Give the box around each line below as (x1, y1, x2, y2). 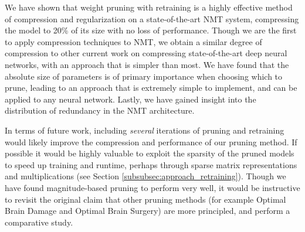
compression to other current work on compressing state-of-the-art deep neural (5, 47, 287, 59)
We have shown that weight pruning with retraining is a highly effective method (5, 1, 293, 13)
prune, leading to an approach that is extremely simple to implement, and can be (5, 81, 297, 94)
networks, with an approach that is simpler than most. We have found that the (5, 58, 289, 70)
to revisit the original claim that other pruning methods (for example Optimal (5, 193, 286, 205)
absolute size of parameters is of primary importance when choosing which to (5, 70, 283, 82)
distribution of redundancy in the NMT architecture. (5, 104, 195, 117)
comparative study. (5, 216, 73, 228)
